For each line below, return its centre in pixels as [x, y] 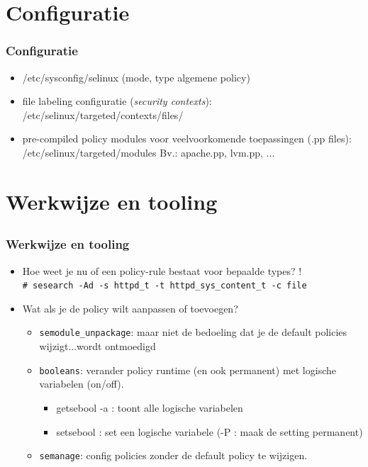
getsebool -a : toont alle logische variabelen [150, 407]
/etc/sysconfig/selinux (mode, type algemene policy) [136, 77]
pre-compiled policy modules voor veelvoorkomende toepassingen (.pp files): [187, 139]
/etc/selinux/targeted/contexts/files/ [103, 114]
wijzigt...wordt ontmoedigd [97, 346]
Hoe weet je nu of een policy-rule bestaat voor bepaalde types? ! [162, 270]
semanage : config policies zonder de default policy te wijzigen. [173, 455]
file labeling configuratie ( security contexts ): [117, 101]
